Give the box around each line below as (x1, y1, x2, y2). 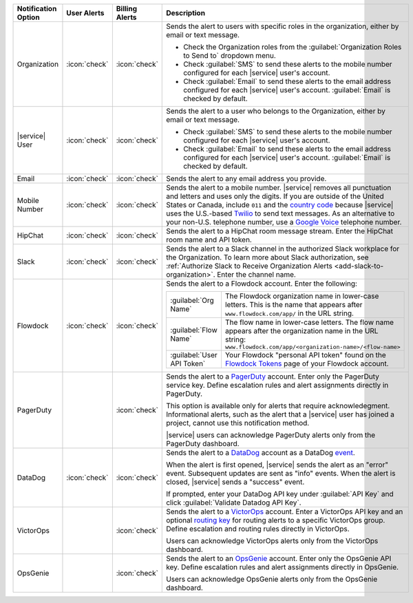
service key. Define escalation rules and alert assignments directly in (166, 381, 389, 390)
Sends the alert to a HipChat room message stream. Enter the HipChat (166, 226, 394, 235)
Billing (116, 4, 138, 13)
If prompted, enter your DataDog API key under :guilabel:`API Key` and (166, 489, 394, 498)
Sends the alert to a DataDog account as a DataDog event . (166, 448, 356, 457)
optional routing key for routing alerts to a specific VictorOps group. (166, 516, 385, 525)
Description (166, 8, 206, 17)
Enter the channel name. (217, 270, 296, 279)
